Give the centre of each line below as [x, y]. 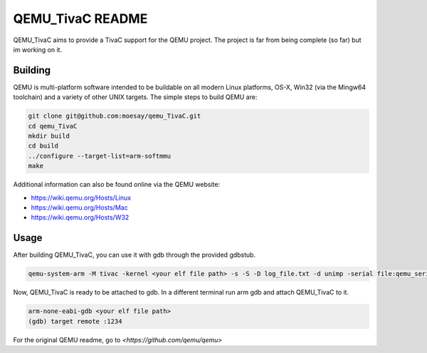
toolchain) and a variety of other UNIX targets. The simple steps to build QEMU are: [135, 97]
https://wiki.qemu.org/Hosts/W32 [80, 218]
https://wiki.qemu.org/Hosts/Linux [81, 198]
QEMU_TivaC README [80, 19]
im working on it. [38, 49]
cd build [43, 146]
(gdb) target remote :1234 [75, 321]
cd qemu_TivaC [53, 126]
